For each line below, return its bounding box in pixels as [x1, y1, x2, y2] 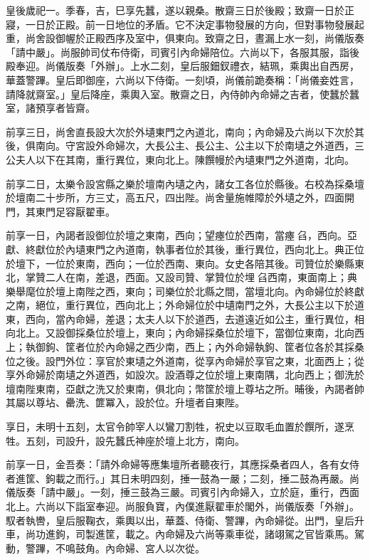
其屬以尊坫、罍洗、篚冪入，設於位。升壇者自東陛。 [6, 395, 245, 410]
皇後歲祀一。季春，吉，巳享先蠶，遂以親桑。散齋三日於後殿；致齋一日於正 [6, 3, 354, 17]
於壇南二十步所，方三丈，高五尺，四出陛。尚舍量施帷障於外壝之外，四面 [6, 190, 344, 205]
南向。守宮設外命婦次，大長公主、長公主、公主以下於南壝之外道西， [35, 138, 354, 153]
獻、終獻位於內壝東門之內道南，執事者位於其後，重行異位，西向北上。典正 [6, 241, 354, 256]
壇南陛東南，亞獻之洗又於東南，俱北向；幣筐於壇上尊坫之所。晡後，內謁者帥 [6, 381, 364, 396]
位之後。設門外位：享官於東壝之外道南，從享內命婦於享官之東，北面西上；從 [6, 353, 364, 368]
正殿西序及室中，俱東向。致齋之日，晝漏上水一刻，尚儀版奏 [85, 31, 364, 46]
